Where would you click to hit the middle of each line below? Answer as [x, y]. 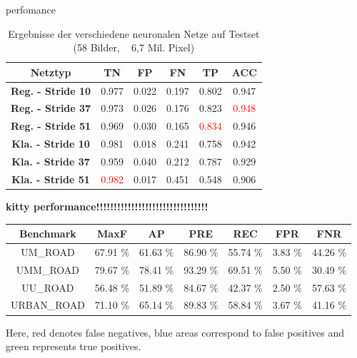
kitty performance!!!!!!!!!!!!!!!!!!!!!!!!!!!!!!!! [107, 206]
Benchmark [48, 234]
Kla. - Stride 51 [51, 179]
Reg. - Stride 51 [51, 126]
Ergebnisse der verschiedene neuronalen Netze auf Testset [134, 33]
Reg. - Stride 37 [51, 108]
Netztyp [51, 72]
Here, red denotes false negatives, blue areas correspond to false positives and [175, 332]
